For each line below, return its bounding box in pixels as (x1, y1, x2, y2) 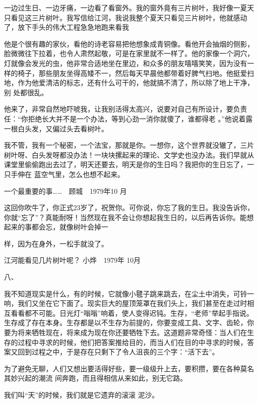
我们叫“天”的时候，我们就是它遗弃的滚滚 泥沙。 (4, 390, 159, 400)
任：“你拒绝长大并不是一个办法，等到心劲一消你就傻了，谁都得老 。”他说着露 (4, 113, 253, 123)
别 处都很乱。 (4, 87, 48, 97)
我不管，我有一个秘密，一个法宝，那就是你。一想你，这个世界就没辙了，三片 (4, 140, 254, 150)
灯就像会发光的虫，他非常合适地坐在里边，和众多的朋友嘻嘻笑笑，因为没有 (4, 58, 247, 68)
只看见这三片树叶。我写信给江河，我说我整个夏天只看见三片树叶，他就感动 (4, 12, 247, 22)
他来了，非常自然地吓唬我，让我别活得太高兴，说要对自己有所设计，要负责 (4, 104, 247, 114)
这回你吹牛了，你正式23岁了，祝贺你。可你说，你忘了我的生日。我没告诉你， (4, 202, 254, 213)
